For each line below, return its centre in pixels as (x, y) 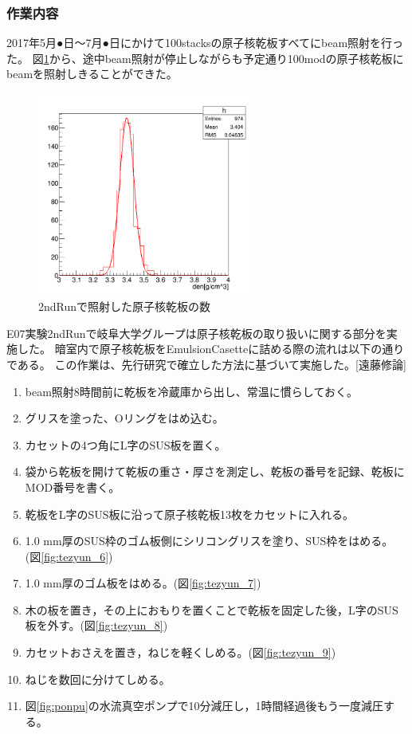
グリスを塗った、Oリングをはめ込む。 (124, 418)
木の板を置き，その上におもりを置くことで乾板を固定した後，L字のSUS (212, 609)
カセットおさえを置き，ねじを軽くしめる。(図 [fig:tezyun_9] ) (180, 652)
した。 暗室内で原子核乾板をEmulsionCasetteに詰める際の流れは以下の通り (211, 349)
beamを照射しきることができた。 (92, 74)
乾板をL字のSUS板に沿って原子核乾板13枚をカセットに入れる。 (189, 514)
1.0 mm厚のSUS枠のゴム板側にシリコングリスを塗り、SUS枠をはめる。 (209, 541)
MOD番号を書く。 (73, 487)
